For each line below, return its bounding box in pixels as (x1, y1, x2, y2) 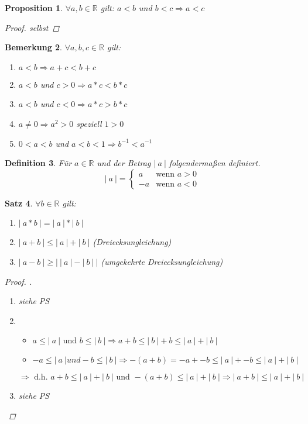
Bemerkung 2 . (5, 41, 63, 53)
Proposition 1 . (5, 2, 63, 13)
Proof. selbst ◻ (5, 21, 60, 33)
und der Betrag (97, 157, 151, 169)
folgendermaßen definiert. (169, 157, 261, 169)
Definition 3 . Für (5, 157, 72, 169)
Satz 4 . (5, 197, 33, 209)
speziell (76, 117, 102, 129)
